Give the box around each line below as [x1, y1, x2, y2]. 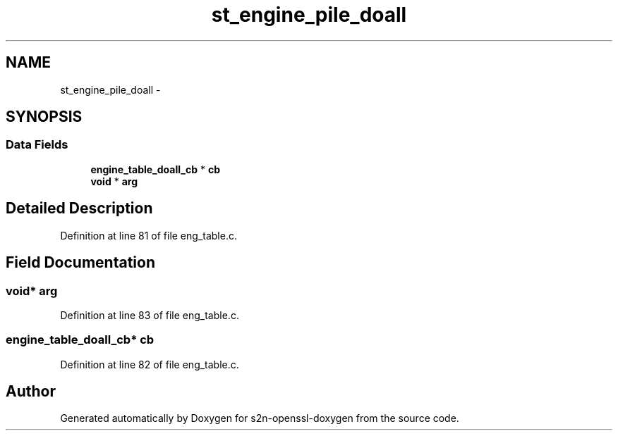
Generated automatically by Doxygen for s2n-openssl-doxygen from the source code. [60, 412, 459, 425]
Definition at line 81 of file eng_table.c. [60, 229, 237, 242]
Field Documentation [6, 254, 155, 272]
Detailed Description [6, 199, 153, 218]
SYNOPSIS [6, 108, 83, 126]
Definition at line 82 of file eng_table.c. [60, 358, 239, 370]
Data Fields [6, 137, 68, 152]
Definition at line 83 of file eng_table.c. [60, 309, 239, 321]
